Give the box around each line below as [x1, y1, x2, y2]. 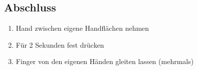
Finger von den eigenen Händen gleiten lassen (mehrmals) [16, 56, 194, 67]
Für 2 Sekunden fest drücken [16, 39, 104, 50]
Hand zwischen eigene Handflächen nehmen [16, 23, 149, 33]
